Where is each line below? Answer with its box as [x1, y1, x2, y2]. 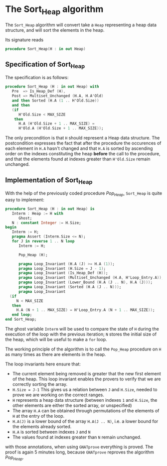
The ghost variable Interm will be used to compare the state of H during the [5, 326, 160, 332]
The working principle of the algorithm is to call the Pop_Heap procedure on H [5, 346, 162, 352]
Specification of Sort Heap [5, 60, 85, 70]
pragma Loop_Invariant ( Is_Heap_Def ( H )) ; [18, 270, 108, 276]
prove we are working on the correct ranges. [12, 392, 105, 398]
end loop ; [11, 312, 32, 317]
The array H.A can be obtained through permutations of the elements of [12, 408, 160, 414]
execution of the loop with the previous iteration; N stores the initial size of [5, 331, 157, 337]
